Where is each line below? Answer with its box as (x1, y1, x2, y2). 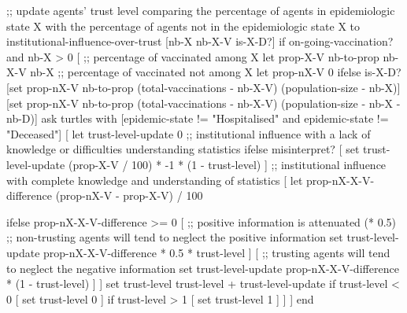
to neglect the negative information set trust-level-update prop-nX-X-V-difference (6, 260, 399, 276)
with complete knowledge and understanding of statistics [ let (6, 171, 303, 188)
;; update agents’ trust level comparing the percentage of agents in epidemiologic (6, 2, 395, 18)
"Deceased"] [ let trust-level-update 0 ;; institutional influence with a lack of (6, 125, 371, 142)
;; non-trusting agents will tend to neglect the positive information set (6, 229, 343, 245)
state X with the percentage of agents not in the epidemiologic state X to (6, 17, 360, 34)
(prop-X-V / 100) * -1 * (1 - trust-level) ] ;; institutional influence (68, 156, 387, 172)
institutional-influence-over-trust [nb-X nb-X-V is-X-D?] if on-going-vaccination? (6, 33, 394, 50)
